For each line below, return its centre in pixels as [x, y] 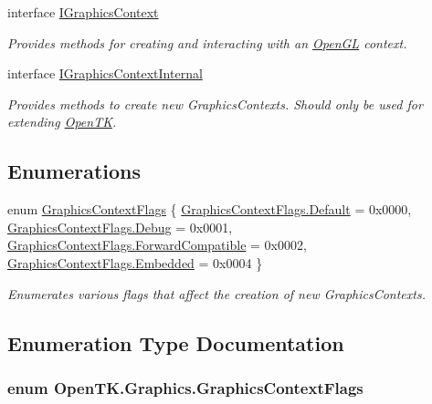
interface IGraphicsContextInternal [105, 73]
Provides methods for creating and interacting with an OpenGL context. [207, 42]
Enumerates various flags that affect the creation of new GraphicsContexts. [216, 293]
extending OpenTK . [62, 122]
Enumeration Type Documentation [176, 342]
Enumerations [74, 171]
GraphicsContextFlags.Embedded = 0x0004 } [135, 262]
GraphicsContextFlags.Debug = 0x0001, [120, 227]
